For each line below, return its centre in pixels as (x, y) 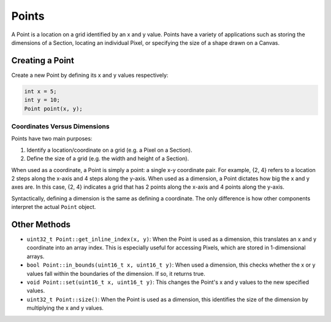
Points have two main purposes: (52, 139)
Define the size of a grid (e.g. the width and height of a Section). (108, 159)
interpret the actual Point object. (54, 207)
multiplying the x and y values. (65, 308)
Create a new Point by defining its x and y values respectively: (90, 75)
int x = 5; (40, 91)
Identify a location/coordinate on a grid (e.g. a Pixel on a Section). (109, 150)
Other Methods (41, 224)
